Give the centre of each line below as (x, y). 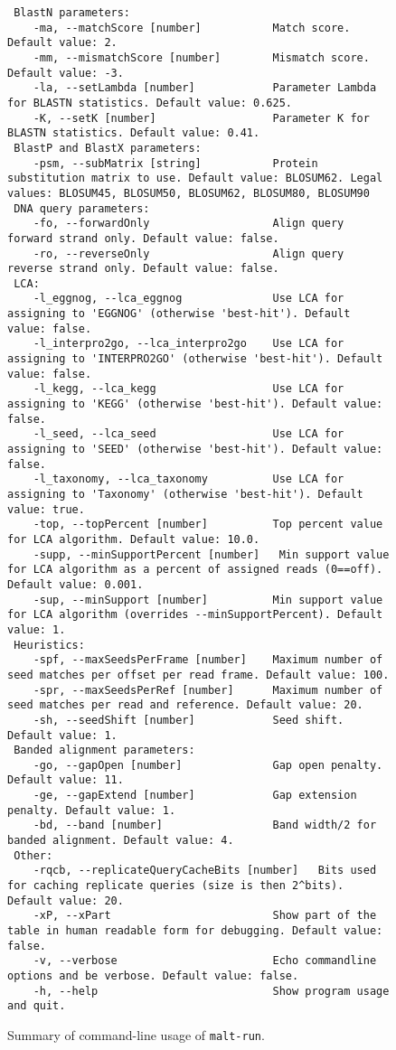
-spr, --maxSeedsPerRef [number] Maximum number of (208, 690)
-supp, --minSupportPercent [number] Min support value (211, 554)
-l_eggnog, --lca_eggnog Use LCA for (189, 299)
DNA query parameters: (82, 208)
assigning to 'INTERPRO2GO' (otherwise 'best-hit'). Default (195, 359)
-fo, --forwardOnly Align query (189, 224)
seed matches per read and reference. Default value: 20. (185, 705)
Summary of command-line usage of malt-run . (136, 1034)
